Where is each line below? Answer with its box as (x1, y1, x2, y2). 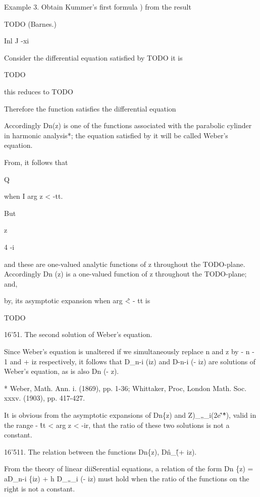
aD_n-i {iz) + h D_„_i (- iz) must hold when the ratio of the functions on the (4, 473, 249, 483)
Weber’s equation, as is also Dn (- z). (4, 366, 119, 376)
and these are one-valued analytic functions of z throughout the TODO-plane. (4, 258, 245, 269)
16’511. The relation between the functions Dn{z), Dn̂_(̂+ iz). (4, 446, 197, 457)
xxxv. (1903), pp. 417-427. (4, 393, 85, 403)
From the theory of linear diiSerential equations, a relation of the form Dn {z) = (4, 463, 253, 474)
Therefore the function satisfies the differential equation (4, 103, 176, 114)
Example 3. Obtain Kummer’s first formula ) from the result (4, 2, 191, 12)
